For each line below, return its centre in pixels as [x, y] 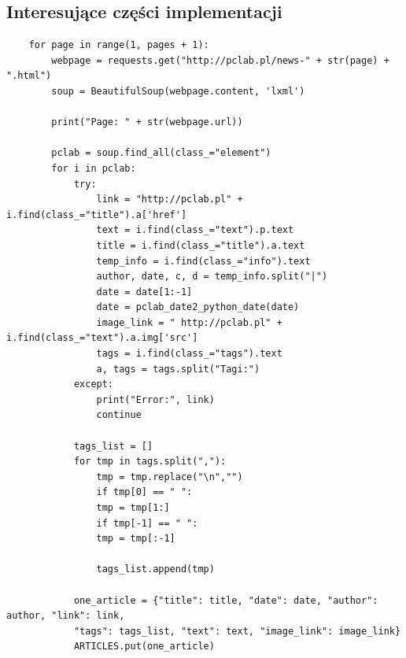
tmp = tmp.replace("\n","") [170, 477]
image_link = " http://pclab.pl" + [189, 322]
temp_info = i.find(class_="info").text [203, 261]
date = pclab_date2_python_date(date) [198, 307]
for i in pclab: [94, 168]
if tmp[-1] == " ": [147, 523]
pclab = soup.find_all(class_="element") [161, 153]
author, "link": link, [66, 616]
